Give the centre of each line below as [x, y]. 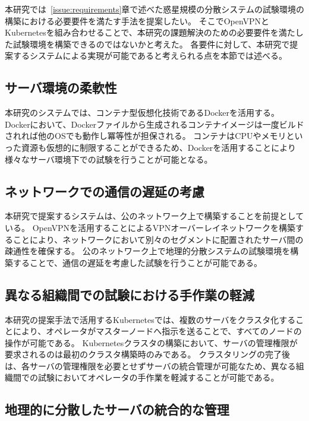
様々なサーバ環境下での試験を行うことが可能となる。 [109, 159]
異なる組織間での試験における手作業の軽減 [130, 294]
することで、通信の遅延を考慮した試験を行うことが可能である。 [137, 262]
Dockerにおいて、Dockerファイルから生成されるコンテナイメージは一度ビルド [154, 124]
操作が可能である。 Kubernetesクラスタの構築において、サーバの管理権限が [151, 342]
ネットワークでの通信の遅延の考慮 [105, 191]
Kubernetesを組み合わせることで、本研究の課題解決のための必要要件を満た [150, 32]
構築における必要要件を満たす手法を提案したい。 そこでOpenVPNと [137, 20]
